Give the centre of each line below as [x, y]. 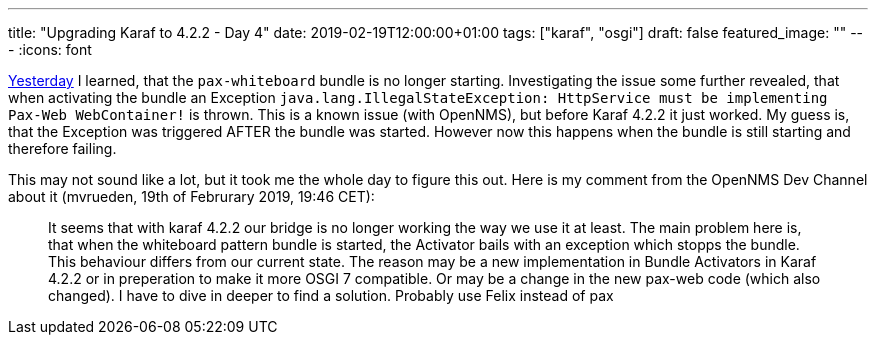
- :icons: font [50, 49]
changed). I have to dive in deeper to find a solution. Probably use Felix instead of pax [331, 295]
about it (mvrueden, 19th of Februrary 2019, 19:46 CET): [191, 196]
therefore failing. [62, 148]
